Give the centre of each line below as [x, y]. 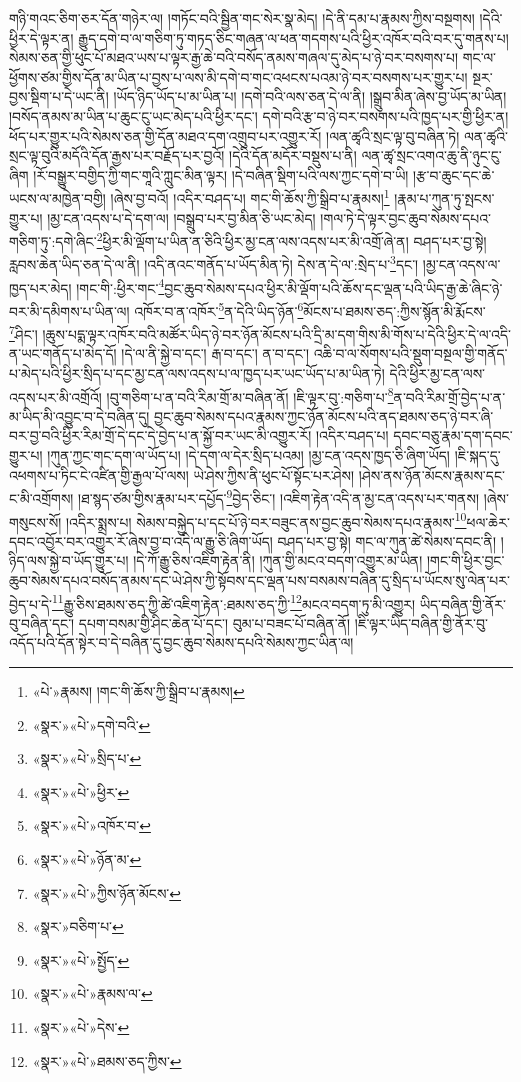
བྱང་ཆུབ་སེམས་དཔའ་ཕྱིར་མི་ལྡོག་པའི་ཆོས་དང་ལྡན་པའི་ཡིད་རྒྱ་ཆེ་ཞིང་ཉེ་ [333, 287]
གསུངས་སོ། [35, 521]
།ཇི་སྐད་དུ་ [477, 455]
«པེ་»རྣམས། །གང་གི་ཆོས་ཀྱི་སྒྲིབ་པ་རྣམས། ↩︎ [138, 690]
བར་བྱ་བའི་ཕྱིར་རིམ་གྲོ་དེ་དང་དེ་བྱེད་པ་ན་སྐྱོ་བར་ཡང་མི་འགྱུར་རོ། [160, 435]
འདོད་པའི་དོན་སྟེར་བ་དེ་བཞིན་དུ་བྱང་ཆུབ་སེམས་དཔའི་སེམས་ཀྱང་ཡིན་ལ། [181, 642]
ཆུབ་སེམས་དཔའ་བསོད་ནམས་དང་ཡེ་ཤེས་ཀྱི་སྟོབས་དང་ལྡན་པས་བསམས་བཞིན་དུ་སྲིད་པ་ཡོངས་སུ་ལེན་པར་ [260, 579]
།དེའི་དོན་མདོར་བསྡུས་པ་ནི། [293, 155]
